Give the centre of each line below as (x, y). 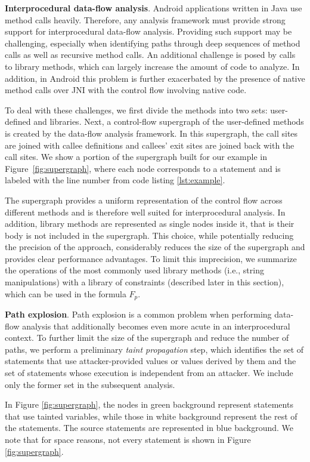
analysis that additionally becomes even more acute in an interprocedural (156, 326)
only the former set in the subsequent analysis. (90, 384)
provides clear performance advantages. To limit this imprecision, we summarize (151, 258)
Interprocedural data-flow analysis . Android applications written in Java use (154, 8)
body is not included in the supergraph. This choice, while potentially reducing (149, 235)
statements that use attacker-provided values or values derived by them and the (151, 361)
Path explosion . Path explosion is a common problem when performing (138, 314)
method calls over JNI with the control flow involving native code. (126, 90)
